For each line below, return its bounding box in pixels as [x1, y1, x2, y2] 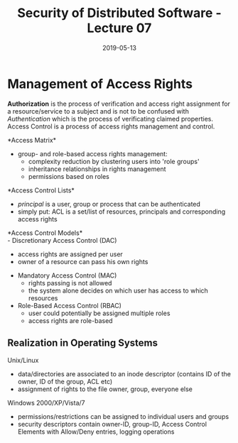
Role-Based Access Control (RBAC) [17, 301, 122, 310]
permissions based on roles [28, 172, 110, 180]
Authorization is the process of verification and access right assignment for [7, 99, 231, 108]
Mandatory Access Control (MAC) [17, 271, 117, 280]
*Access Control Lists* [7, 186, 75, 195]
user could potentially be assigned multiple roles [28, 309, 171, 317]
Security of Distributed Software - [17, 5, 222, 21]
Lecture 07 [87, 20, 152, 36]
